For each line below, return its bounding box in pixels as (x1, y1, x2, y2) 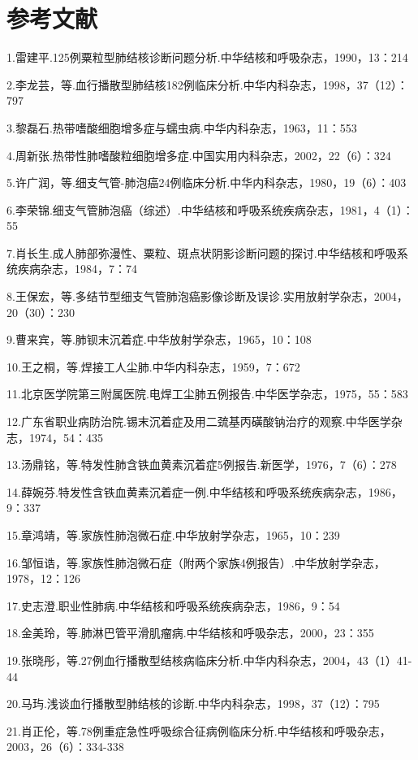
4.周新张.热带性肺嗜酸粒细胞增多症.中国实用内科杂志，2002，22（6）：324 (6, 146, 391, 163)
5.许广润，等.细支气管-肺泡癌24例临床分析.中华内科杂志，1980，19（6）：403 (6, 174, 407, 191)
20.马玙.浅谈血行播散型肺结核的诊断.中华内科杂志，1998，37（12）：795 (6, 695, 380, 712)
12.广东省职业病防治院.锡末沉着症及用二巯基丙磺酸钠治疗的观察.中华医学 (6, 413, 391, 430)
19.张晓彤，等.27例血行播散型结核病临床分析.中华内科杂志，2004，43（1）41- (6, 651, 412, 668)
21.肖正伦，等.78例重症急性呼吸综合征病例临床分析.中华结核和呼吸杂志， (6, 722, 391, 739)
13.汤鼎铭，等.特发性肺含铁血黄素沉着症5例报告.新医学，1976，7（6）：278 (6, 456, 397, 473)
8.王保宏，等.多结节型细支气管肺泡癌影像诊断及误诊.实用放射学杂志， (6, 288, 374, 305)
